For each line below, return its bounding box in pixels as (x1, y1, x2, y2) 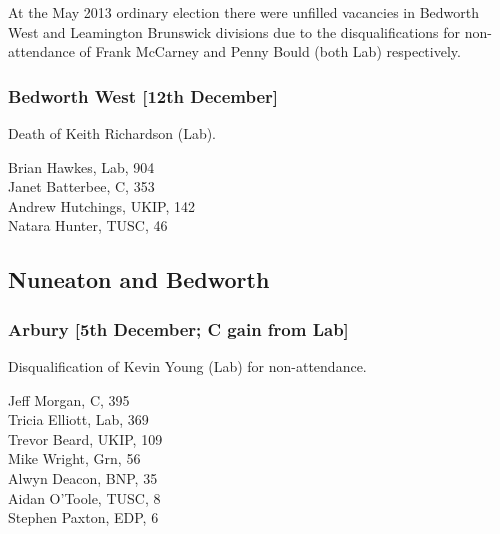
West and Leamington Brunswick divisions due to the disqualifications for (8, 21, 461, 42)
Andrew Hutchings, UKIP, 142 (8, 195, 195, 216)
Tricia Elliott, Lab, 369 (8, 409, 149, 430)
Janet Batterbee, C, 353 (8, 176, 155, 197)
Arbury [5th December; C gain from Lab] (8, 316, 349, 341)
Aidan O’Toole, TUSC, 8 (8, 487, 161, 508)
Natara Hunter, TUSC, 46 (8, 215, 168, 236)
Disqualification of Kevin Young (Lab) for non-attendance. (8, 355, 367, 376)
